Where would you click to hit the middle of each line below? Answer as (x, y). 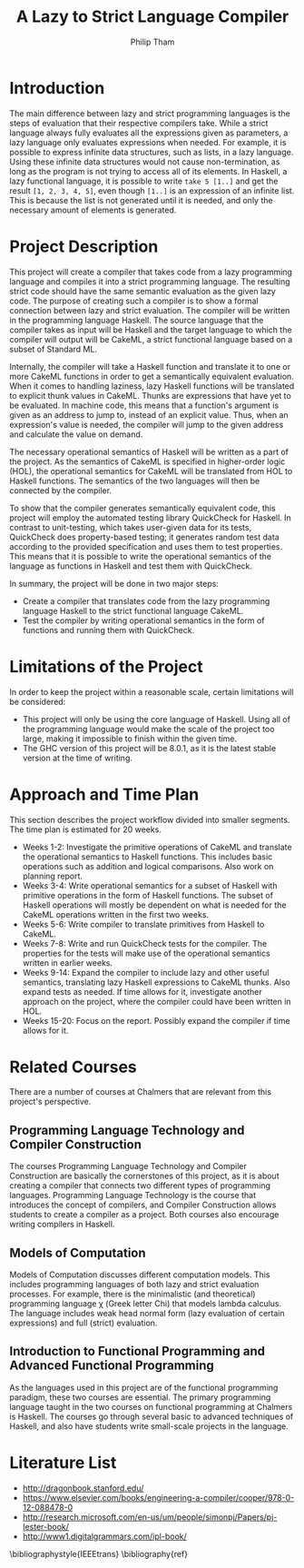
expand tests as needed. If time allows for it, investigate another (142, 991)
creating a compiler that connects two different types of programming (140, 1186)
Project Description (84, 246)
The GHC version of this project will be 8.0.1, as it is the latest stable (149, 748)
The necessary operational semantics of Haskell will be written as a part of (149, 452)
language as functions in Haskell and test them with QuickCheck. (131, 566)
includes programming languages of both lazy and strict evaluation (134, 1285)
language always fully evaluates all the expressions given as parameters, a (149, 133)
